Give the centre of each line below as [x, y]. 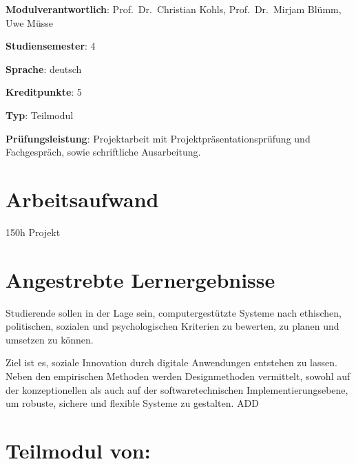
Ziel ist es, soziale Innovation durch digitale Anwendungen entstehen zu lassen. [171, 362]
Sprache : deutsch [44, 68]
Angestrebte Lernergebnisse [140, 279]
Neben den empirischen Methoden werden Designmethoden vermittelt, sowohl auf [178, 376]
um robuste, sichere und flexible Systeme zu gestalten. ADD [132, 403]
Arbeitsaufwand [82, 199]
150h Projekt [33, 232]
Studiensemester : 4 [51, 46]
